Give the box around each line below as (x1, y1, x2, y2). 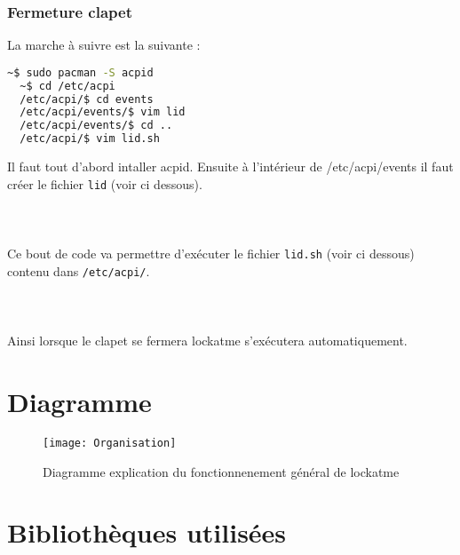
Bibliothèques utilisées (7, 514, 287, 551)
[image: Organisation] (43, 436, 177, 449)
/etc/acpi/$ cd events (20, 92, 154, 106)
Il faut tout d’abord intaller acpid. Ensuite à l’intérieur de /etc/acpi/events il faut (7, 157, 454, 176)
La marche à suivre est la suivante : (7, 36, 201, 54)
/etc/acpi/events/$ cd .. (20, 119, 173, 132)
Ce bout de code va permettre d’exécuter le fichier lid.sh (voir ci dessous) (7, 244, 415, 263)
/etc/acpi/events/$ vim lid (20, 106, 186, 119)
